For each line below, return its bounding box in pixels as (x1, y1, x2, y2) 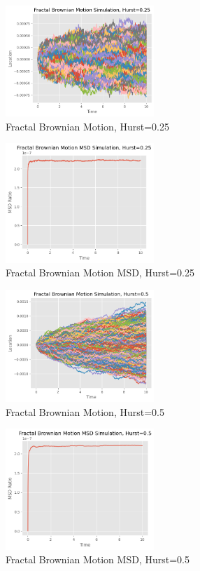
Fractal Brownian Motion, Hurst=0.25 (6, 119, 169, 133)
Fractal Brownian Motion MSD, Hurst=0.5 (6, 552, 190, 567)
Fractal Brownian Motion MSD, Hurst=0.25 (6, 265, 194, 280)
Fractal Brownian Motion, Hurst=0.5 (6, 404, 164, 419)
